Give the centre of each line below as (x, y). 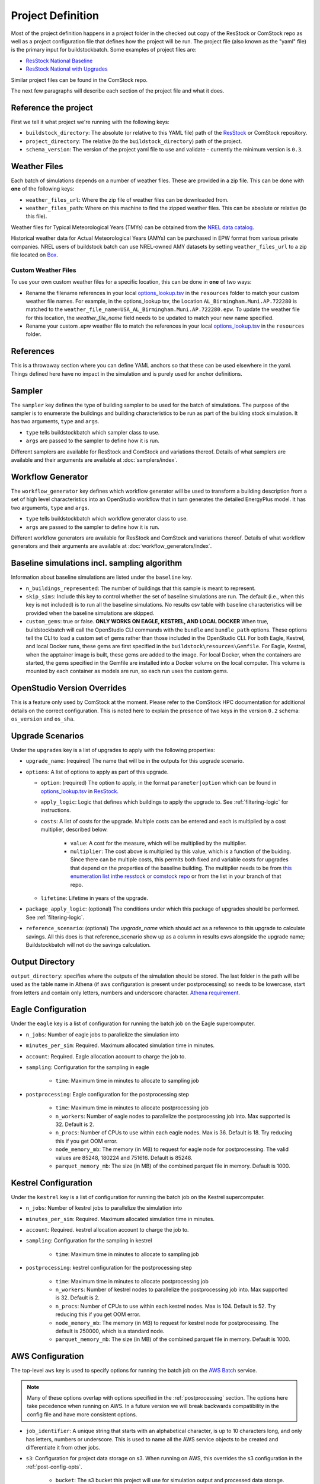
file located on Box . (35, 255)
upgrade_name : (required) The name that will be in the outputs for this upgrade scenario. (135, 761)
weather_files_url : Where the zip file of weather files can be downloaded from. (127, 199)
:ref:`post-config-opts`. (54, 1467)
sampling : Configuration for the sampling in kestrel (89, 1241)
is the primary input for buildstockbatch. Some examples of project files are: (104, 50)
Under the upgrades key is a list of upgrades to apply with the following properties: (113, 750)
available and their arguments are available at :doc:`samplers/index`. (94, 460)
